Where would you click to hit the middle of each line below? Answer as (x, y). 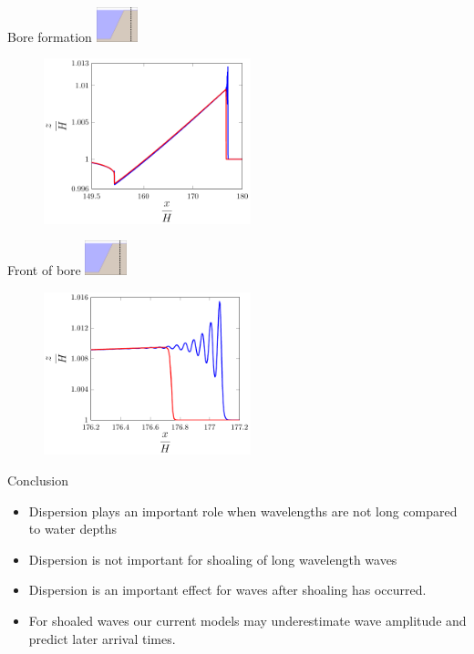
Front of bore (44, 269)
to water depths (72, 529)
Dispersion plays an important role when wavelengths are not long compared (243, 511)
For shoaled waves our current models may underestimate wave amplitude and (247, 620)
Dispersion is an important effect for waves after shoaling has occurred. (227, 590)
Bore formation (50, 36)
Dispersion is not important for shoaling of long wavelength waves (213, 559)
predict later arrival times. (102, 638)
